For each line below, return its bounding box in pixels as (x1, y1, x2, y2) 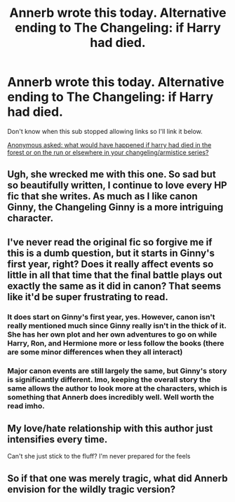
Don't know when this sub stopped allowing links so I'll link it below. (7, 127, 203, 135)
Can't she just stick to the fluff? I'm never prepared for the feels (7, 452, 191, 461)
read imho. (7, 401, 45, 411)
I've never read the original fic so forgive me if (7, 236, 213, 248)
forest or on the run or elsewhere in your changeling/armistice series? (7, 148, 209, 156)
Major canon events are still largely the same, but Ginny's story (7, 366, 227, 376)
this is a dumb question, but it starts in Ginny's (7, 247, 215, 259)
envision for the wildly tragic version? (7, 483, 176, 495)
